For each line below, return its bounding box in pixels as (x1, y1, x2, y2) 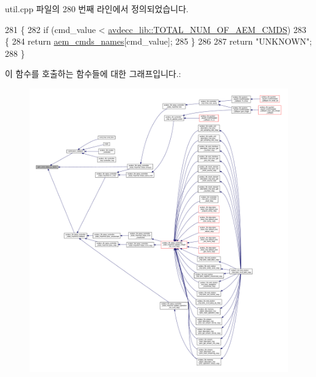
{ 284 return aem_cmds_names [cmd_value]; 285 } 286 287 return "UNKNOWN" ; (5, 35, 312, 48)
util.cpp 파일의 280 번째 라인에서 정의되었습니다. (5, 2, 189, 15)
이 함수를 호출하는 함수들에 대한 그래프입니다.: (5, 67, 181, 80)
